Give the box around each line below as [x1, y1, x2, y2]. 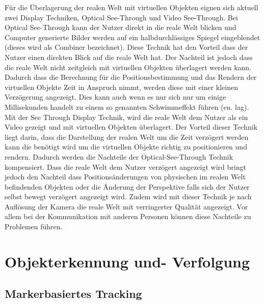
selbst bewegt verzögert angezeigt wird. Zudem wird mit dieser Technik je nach [5, 191, 252, 202]
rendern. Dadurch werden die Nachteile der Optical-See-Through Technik [5, 151, 233, 162]
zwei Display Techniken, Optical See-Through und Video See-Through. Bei [5, 12, 238, 22]
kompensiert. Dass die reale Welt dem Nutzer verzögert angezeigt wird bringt [5, 161, 246, 172]
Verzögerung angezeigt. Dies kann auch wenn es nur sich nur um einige [5, 92, 226, 102]
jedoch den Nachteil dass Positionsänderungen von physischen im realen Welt [5, 171, 246, 182]
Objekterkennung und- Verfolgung [5, 251, 250, 271]
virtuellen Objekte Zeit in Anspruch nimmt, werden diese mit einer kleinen [5, 81, 239, 92]
